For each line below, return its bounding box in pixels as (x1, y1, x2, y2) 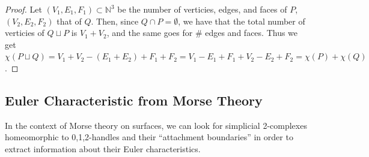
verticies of (5, 26, 44, 39)
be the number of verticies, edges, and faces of (117, 3, 287, 15)
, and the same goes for (106, 26, 193, 39)
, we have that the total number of (178, 14, 305, 27)
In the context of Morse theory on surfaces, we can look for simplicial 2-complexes (5, 119, 307, 131)
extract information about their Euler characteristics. (5, 142, 201, 155)
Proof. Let (5, 3, 42, 15)
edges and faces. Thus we (205, 26, 298, 39)
